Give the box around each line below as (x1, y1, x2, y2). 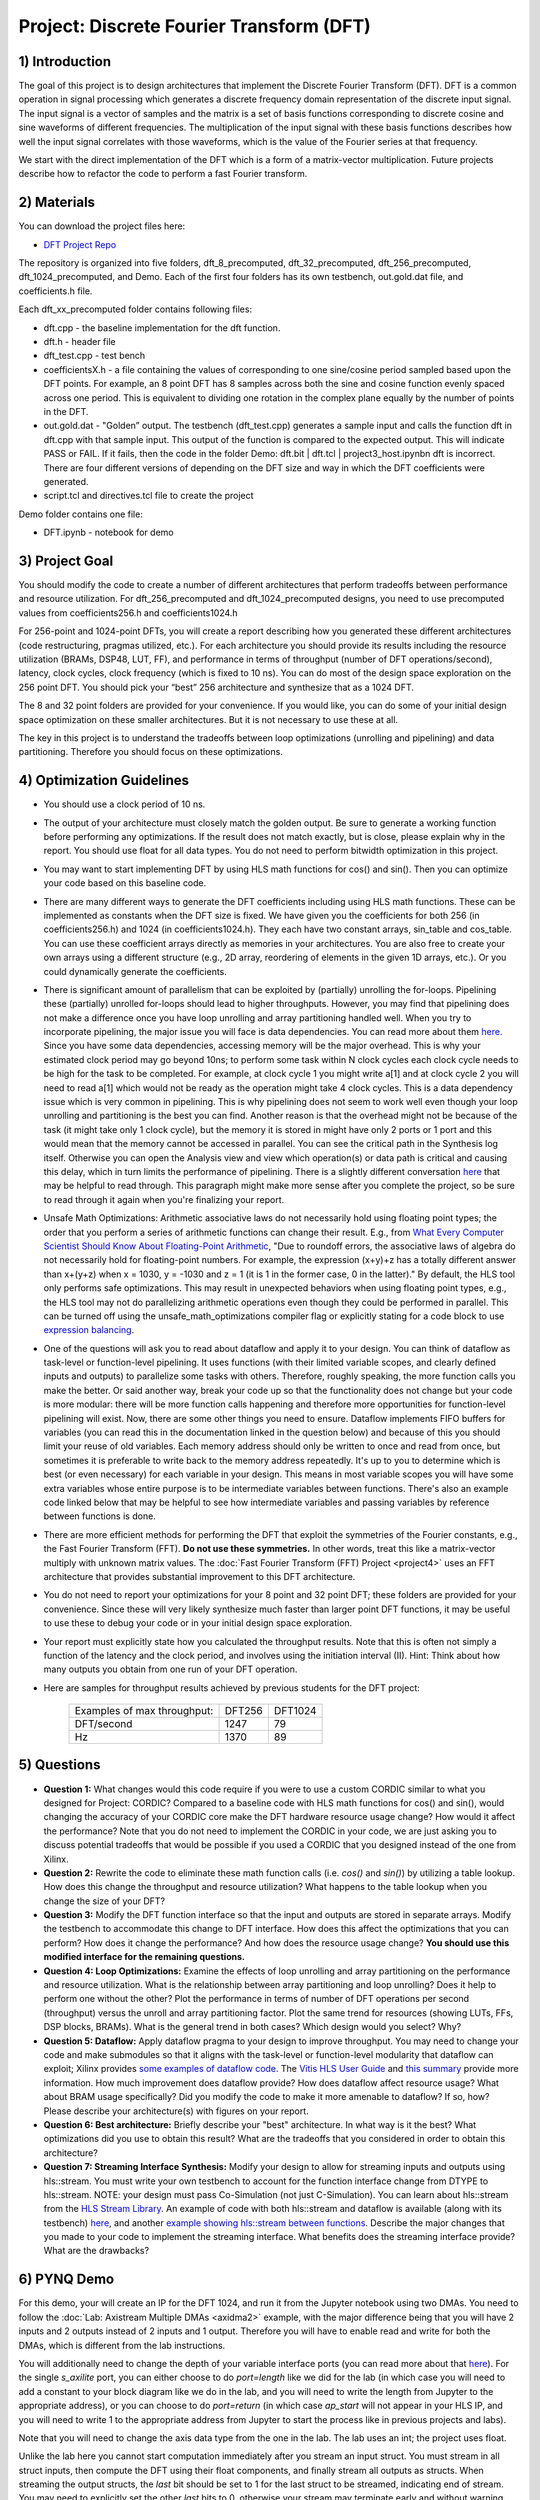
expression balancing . (43, 1324, 135, 1336)
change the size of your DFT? (43, 1895, 166, 1907)
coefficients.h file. (18, 285, 93, 297)
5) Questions (18, 1756, 101, 1774)
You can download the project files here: (18, 220, 186, 232)
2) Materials (18, 194, 95, 211)
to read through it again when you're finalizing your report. (43, 1193, 285, 1205)
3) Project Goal (18, 552, 114, 569)
